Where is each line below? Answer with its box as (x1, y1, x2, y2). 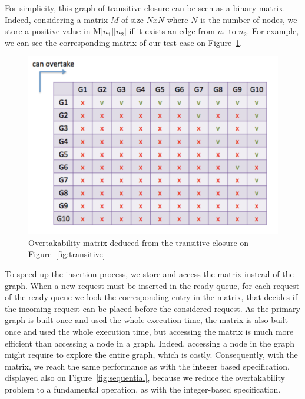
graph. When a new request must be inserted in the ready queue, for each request (5, 279, 300, 291)
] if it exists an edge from (124, 25, 215, 37)
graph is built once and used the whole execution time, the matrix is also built (5, 314, 289, 326)
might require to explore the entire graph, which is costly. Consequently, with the (5, 348, 298, 361)
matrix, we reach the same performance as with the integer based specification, (5, 360, 290, 372)
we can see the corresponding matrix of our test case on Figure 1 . (5, 36, 243, 48)
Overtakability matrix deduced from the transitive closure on (28, 236, 249, 248)
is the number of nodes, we (200, 13, 297, 25)
